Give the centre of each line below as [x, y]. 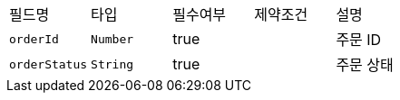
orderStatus [49, 64]
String [112, 64]
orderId [34, 39]
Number [112, 39]
